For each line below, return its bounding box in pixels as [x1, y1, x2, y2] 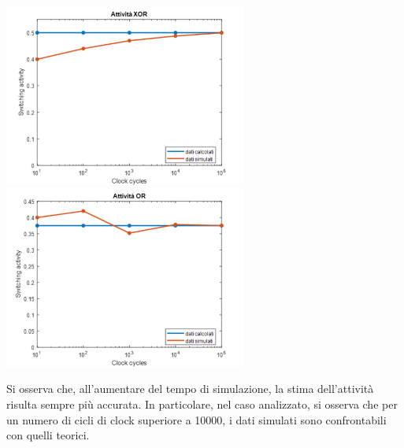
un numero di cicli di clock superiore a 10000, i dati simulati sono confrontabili [6, 411, 387, 428]
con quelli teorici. [6, 427, 90, 443]
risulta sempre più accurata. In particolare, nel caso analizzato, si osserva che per [6, 396, 398, 413]
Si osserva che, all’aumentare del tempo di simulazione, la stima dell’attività [6, 380, 374, 397]
